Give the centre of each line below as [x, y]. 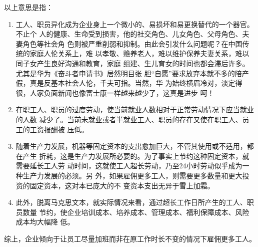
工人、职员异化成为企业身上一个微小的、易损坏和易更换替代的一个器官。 [135, 24]
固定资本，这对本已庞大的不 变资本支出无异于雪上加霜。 [122, 185]
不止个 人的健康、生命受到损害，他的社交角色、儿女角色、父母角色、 [129, 34]
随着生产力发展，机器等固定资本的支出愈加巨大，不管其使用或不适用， [131, 146]
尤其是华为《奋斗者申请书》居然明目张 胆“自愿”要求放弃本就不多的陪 [129, 73]
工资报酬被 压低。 [59, 129]
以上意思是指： [28, 7]
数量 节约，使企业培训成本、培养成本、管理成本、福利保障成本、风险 [136, 212]
